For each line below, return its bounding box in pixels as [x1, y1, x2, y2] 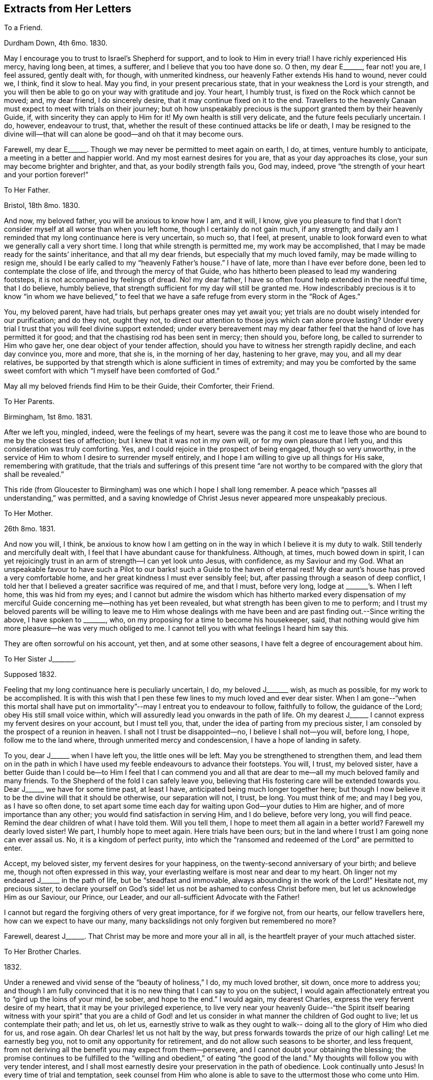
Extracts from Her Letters [4, 2, 132, 15]
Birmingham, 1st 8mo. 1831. [4, 412, 93, 421]
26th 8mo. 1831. [4, 524, 56, 533]
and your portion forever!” [4, 170, 89, 179]
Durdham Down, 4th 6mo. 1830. [4, 39, 107, 48]
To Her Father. [4, 186, 50, 195]
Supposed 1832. [4, 670, 57, 679]
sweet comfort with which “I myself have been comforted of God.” [4, 366, 220, 375]
